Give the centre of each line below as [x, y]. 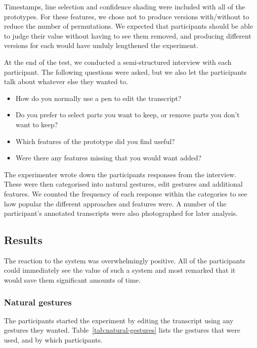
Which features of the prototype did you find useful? [95, 141]
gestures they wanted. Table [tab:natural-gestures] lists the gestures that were [122, 330]
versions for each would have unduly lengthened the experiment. [101, 45]
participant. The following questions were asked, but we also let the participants [125, 72]
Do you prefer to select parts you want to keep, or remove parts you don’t [128, 115]
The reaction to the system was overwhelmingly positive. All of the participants [125, 260]
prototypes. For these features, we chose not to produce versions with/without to [127, 16]
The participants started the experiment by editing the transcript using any [119, 320]
